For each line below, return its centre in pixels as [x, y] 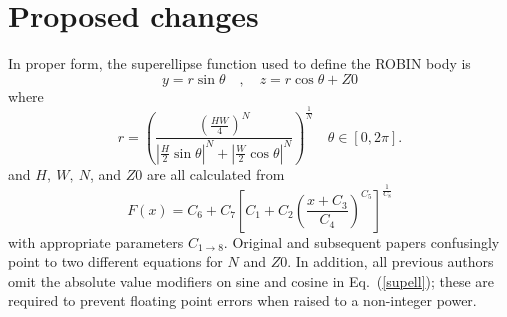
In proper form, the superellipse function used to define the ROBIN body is [239, 63]
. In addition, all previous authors [390, 261]
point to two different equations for [115, 261]
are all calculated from [216, 173]
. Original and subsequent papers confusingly [361, 241]
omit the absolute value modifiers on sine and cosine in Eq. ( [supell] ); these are [251, 280]
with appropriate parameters [96, 241]
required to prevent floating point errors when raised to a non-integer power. [242, 300]
